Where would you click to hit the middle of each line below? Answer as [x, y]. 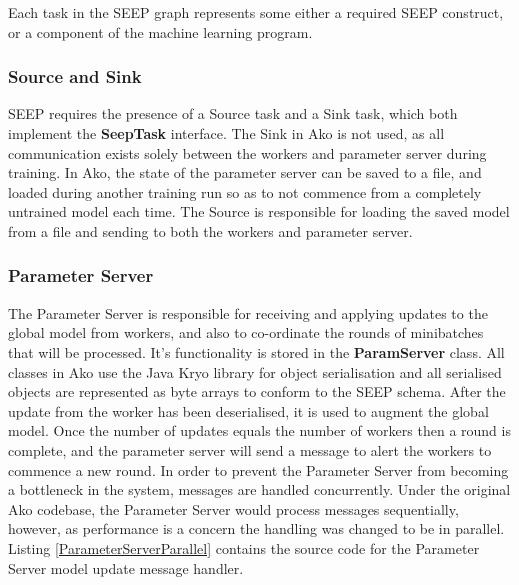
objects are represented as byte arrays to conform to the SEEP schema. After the [257, 391]
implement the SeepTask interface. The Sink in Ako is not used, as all [226, 133]
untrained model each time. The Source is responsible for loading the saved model [259, 211]
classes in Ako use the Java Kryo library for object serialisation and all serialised [255, 371]
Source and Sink [75, 76]
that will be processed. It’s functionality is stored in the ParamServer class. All [256, 351]
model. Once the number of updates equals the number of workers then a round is [259, 430]
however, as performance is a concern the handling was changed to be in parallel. [256, 528]
